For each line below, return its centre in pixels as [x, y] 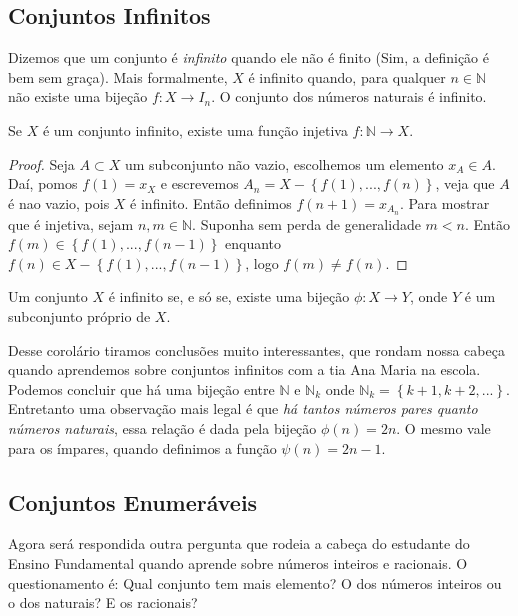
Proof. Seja [41, 163]
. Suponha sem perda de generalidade [306, 223]
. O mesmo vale [443, 427]
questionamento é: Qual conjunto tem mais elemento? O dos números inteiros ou [255, 582]
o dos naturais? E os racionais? [103, 602]
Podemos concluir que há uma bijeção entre [141, 388]
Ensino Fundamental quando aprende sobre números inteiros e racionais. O [238, 562]
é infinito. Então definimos [211, 202]
